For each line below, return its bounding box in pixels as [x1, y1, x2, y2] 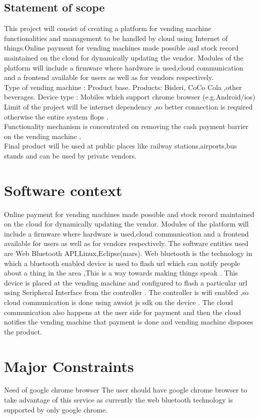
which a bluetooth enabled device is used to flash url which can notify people [4, 257, 240, 268]
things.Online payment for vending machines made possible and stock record [4, 42, 239, 53]
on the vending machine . [4, 130, 81, 141]
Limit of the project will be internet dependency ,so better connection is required [4, 101, 253, 111]
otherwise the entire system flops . [4, 111, 108, 121]
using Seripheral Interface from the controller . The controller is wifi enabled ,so [4, 287, 248, 297]
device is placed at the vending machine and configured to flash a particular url [4, 277, 247, 287]
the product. [4, 326, 42, 336]
